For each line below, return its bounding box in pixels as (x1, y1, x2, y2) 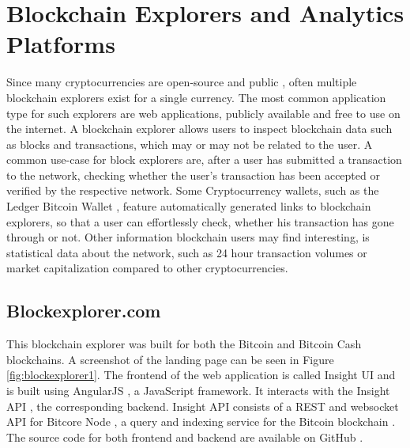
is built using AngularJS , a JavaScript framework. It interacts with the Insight (6, 382, 390, 399)
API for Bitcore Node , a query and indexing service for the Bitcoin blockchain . (6, 413, 396, 430)
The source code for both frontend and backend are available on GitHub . (6, 428, 363, 445)
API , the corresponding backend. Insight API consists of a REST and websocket (6, 397, 399, 414)
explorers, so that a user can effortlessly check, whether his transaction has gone (6, 213, 394, 230)
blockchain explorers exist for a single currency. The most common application (6, 89, 386, 105)
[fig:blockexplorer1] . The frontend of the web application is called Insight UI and (6, 366, 396, 383)
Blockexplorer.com (6, 298, 161, 323)
